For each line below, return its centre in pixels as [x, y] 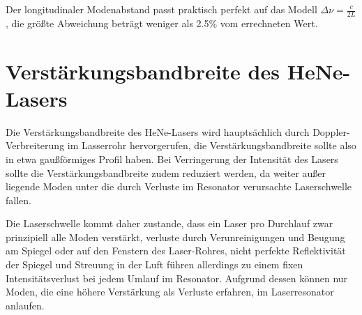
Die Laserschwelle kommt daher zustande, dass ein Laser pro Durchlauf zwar [169, 223]
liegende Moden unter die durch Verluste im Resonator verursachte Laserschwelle [179, 186]
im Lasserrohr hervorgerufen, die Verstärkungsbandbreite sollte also [212, 145]
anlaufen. [25, 305]
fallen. [18, 200]
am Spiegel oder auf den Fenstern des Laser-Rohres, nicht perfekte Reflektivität [176, 251]
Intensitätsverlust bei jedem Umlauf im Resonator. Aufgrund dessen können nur [177, 278]
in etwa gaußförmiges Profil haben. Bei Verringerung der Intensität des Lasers [172, 159]
